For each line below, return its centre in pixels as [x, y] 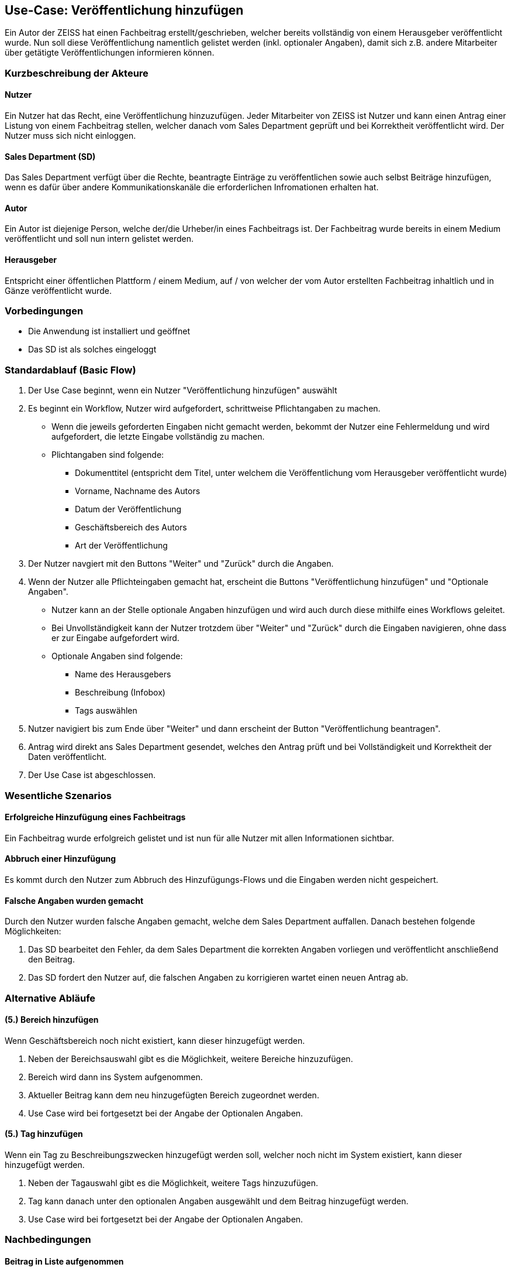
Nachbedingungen [48, 1240]
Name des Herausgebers [123, 674]
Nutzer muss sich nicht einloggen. [70, 136]
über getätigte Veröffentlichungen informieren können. [110, 53]
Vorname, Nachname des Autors [138, 491]
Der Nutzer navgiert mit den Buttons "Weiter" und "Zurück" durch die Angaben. [181, 564]
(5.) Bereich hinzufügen [52, 1020]
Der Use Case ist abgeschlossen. [92, 775]
